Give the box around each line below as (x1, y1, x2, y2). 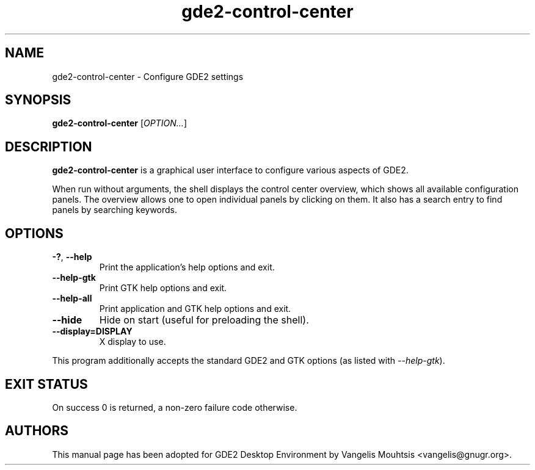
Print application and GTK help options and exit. (99, 303, 291, 314)
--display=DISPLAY (52, 326, 133, 337)
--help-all (52, 293, 92, 304)
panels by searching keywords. (52, 204, 178, 215)
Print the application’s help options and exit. (99, 262, 275, 273)
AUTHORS (5, 423, 69, 439)
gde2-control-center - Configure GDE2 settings (52, 71, 244, 82)
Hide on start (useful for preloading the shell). (99, 314, 309, 327)
